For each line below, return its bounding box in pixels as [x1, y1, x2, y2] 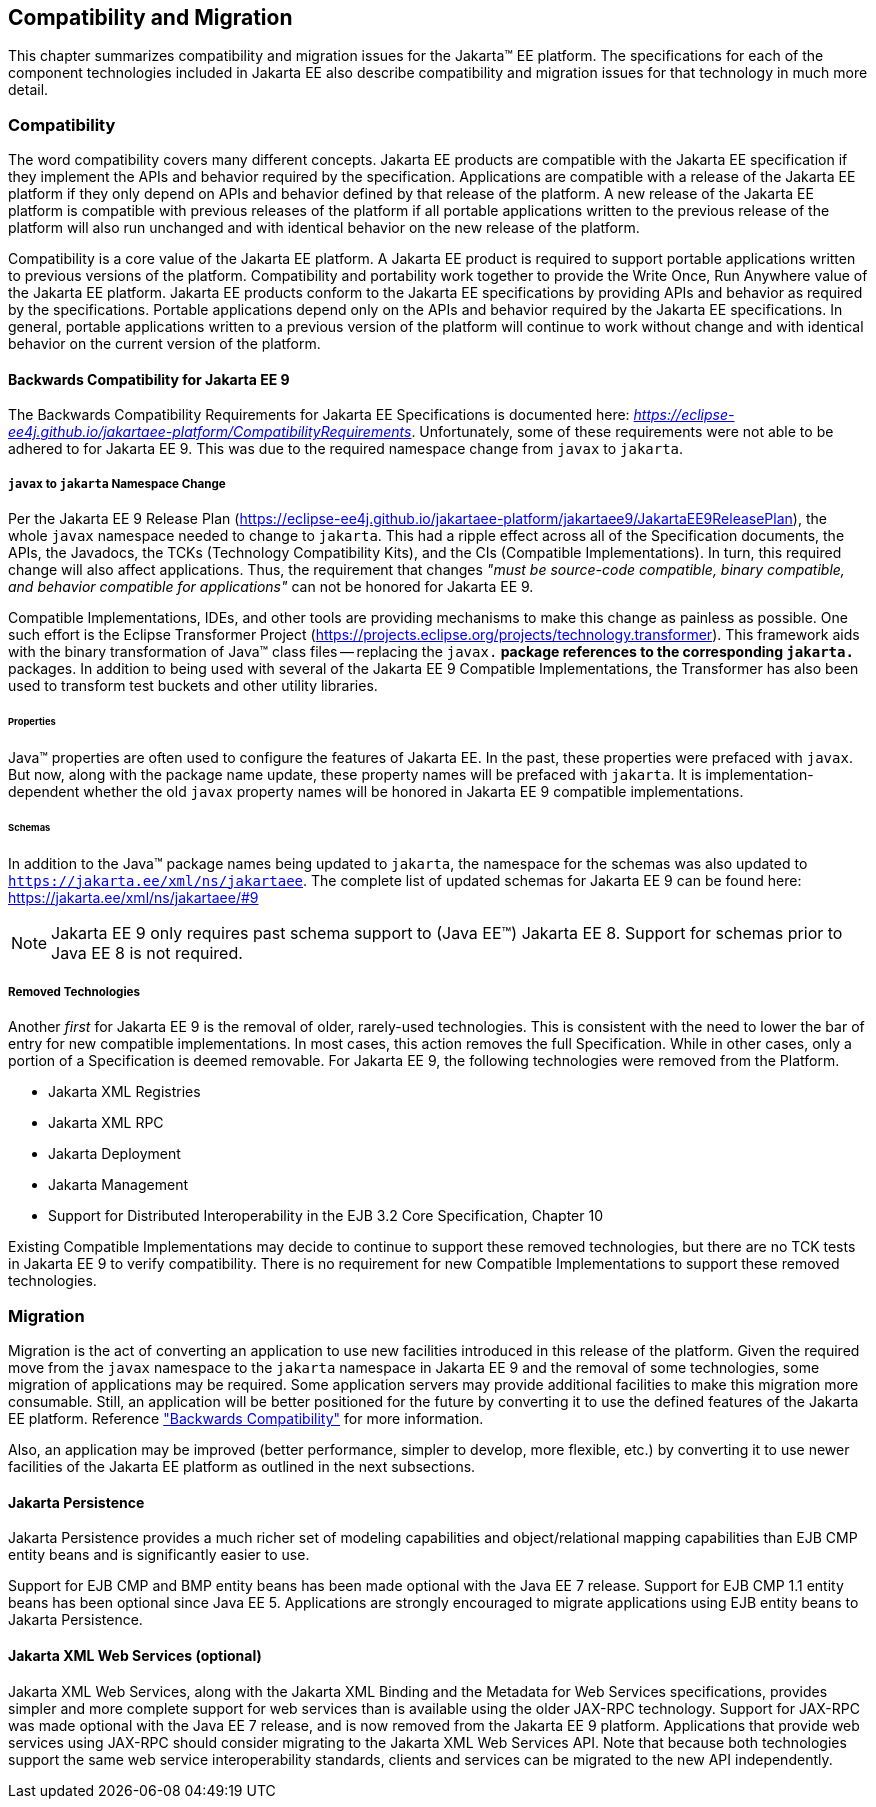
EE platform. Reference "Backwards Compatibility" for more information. [8, 1410, 484, 1428]
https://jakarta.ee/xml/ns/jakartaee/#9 [8, 888, 259, 906]
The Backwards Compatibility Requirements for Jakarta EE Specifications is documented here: [8, 406, 630, 424]
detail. [8, 81, 49, 99]
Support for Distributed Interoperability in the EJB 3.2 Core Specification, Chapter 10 [48, 1207, 603, 1225]
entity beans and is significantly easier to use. [8, 1546, 310, 1564]
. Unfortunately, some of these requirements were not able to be [411, 423, 834, 441]
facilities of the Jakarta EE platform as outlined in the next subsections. [8, 1458, 476, 1476]
